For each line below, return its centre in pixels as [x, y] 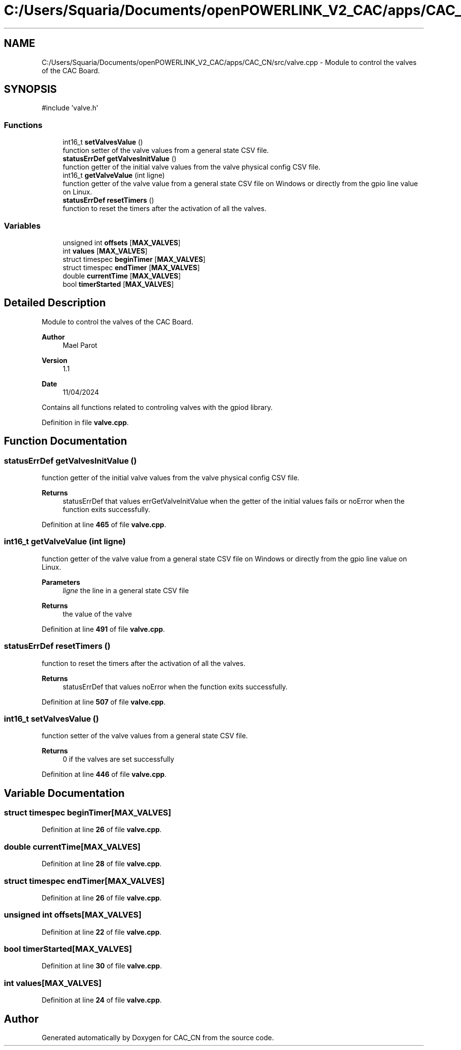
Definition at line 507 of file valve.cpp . [104, 702]
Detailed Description [55, 303]
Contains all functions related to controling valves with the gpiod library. [157, 407]
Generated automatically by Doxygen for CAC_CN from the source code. [158, 1038]
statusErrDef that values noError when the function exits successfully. [175, 686]
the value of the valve [97, 614]
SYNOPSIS [31, 89]
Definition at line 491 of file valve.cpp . [103, 629]
